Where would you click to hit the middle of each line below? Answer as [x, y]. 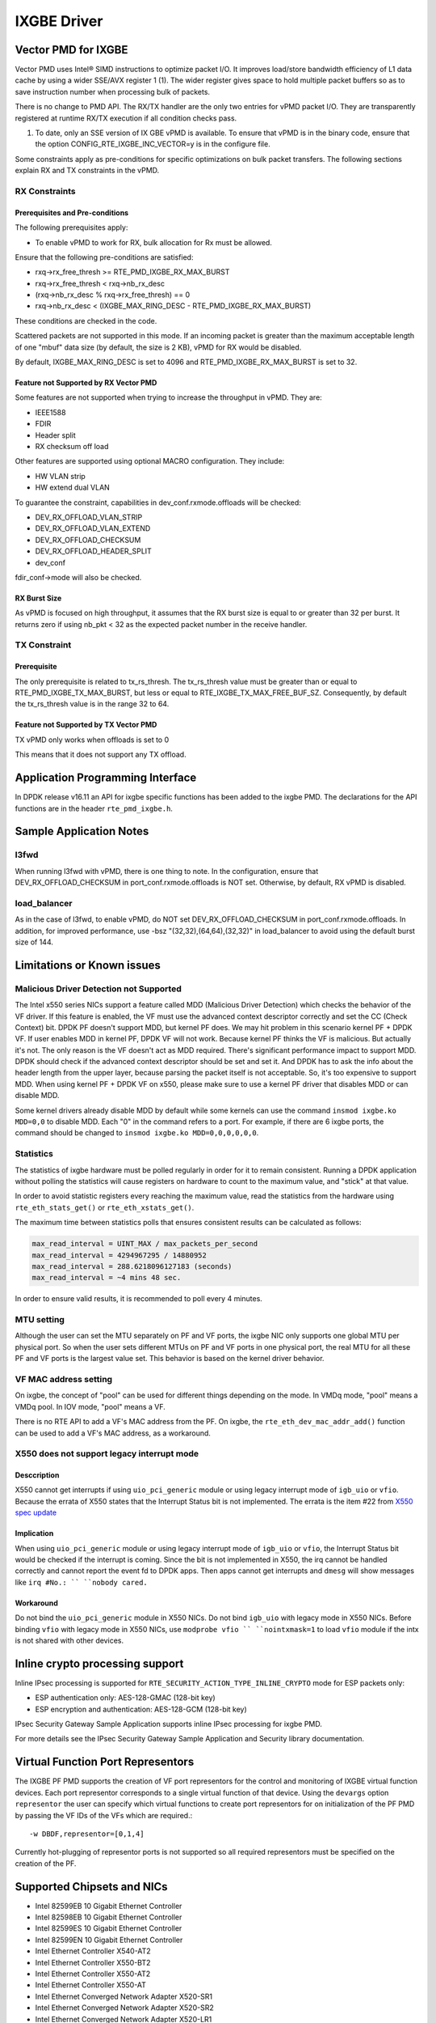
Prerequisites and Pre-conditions [72, 212]
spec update [36, 1512]
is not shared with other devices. [69, 1640]
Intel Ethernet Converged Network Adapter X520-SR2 [124, 2008]
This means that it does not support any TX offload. [101, 755]
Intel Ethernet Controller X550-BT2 [93, 1962]
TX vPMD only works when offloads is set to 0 [92, 740]
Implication [34, 1533]
